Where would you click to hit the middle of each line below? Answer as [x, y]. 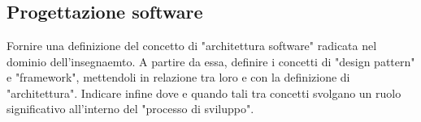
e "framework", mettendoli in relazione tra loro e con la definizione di [178, 77]
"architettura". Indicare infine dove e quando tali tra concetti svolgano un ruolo [204, 93]
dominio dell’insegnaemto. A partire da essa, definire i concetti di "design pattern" [211, 61]
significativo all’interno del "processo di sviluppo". [130, 109]
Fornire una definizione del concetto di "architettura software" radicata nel [192, 45]
